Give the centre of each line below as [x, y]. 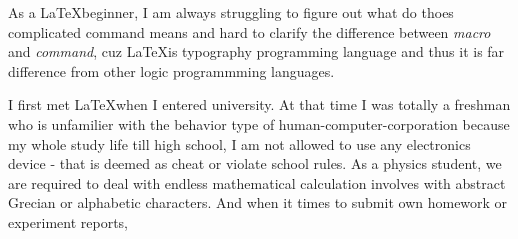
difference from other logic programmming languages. [171, 70]
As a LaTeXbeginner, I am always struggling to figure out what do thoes [231, 12]
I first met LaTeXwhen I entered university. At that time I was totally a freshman [259, 104]
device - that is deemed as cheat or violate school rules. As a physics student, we [255, 163]
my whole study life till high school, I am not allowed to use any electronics [239, 143]
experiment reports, [68, 221]
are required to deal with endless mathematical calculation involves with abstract [257, 182]
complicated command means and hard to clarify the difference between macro [249, 31]
